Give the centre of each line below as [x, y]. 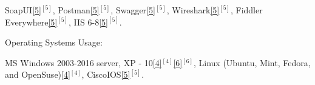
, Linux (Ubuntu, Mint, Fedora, [252, 62]
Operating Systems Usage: [54, 42]
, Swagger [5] [133, 10]
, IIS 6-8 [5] [88, 22]
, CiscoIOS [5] [106, 74]
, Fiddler [246, 10]
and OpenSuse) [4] [38, 74]
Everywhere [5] [31, 22]
